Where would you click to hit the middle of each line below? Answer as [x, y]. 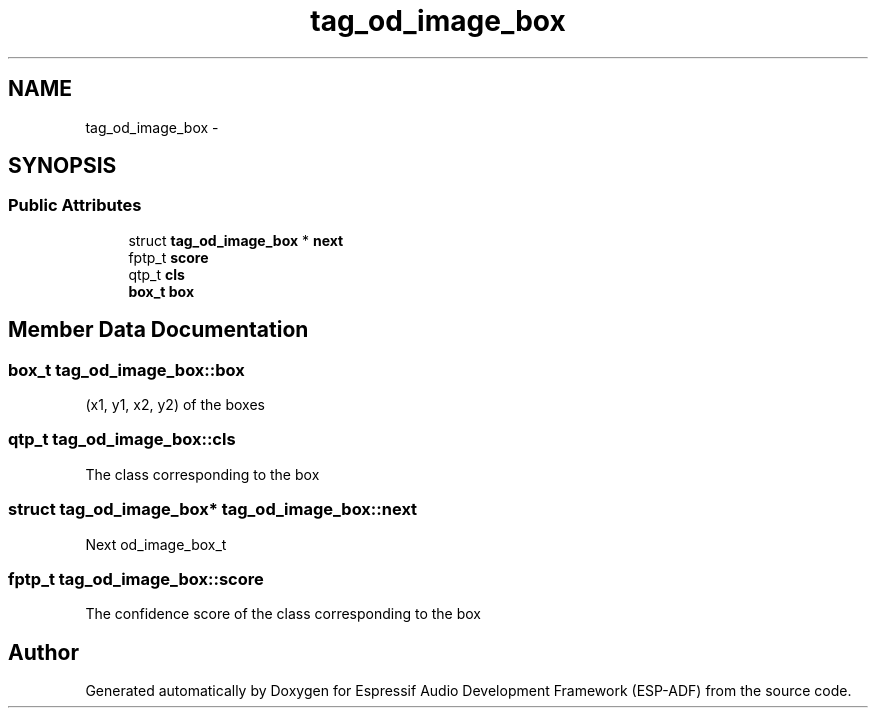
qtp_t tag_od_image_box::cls [122, 439]
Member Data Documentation [158, 330]
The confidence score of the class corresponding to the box [283, 614]
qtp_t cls [156, 274]
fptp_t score [168, 257]
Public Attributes [75, 205]
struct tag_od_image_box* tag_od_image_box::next [213, 509]
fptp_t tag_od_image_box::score [136, 578]
